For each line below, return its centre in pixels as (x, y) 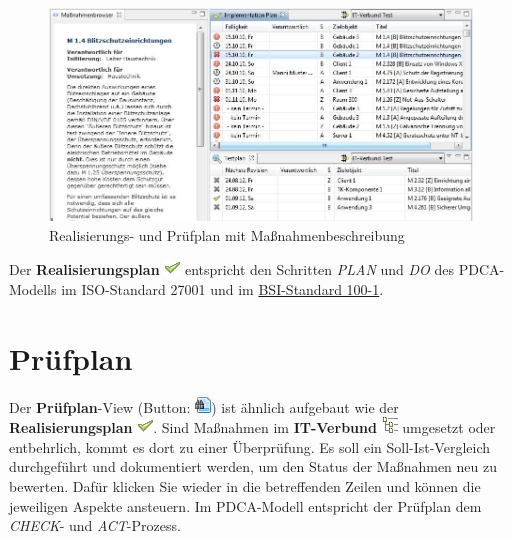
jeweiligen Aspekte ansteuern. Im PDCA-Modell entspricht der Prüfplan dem (245, 505)
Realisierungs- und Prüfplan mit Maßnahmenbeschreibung (227, 234)
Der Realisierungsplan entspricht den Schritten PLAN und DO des (232, 269)
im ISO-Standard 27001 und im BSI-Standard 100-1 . (222, 288)
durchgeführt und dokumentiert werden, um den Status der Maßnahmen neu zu (253, 466)
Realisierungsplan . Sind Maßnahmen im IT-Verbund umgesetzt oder (252, 427)
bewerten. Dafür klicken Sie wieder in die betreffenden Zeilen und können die (245, 486)
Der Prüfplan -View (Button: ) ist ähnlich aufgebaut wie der (204, 406)
